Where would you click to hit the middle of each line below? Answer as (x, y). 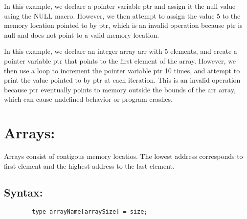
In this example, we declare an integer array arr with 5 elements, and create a (121, 51)
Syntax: (23, 192)
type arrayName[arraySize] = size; (90, 212)
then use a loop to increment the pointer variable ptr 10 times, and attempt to (122, 70)
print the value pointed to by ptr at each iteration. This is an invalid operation (122, 80)
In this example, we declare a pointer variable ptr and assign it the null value (120, 6)
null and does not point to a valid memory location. (82, 34)
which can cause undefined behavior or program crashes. (88, 99)
